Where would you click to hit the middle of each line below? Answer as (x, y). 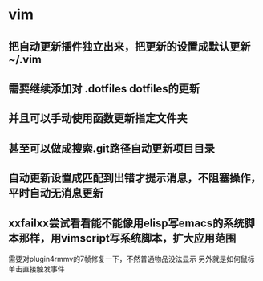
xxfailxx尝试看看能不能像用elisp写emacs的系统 (126, 223)
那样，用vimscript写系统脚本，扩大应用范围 (127, 238)
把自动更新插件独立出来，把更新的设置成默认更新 (129, 46)
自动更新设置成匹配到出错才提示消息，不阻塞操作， (135, 178)
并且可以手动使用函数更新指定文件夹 (98, 118)
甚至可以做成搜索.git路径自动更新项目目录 (111, 148)
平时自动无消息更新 (56, 193)
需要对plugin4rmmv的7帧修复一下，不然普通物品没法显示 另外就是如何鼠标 (131, 259)
